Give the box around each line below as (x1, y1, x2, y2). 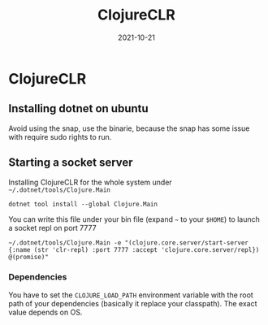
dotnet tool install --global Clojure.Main (8, 200, 158, 208)
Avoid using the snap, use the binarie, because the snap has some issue (8, 123, 250, 133)
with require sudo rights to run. (8, 132, 112, 141)
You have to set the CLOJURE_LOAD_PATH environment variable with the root (8, 290, 253, 300)
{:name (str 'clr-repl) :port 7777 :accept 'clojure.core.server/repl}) (8, 245, 260, 253)
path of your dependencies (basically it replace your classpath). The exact (8, 298, 257, 308)
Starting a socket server (8, 156, 133, 170)
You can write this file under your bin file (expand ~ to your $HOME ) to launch (8, 214, 260, 224)
